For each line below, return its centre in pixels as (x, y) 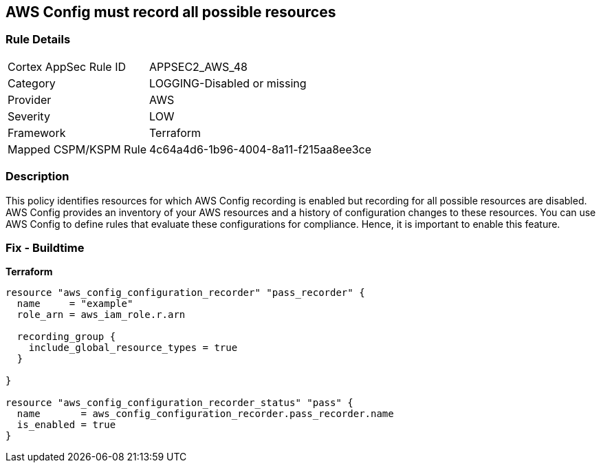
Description (37, 177)
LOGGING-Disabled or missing (228, 83)
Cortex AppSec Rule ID (67, 66)
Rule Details (38, 40)
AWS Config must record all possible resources (171, 12)
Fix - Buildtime (45, 247)
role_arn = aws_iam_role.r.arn (101, 315)
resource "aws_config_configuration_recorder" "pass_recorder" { (185, 293)
